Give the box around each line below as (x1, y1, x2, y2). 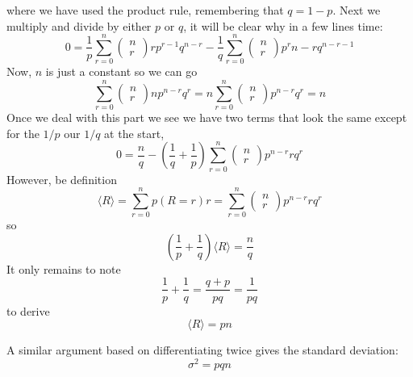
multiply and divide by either (6, 17, 152, 34)
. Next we (332, 2, 381, 18)
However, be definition (6, 170, 117, 187)
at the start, (104, 124, 165, 141)
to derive (6, 302, 50, 319)
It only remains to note (6, 260, 121, 277)
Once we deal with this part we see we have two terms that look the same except (6, 109, 407, 126)
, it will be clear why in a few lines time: (183, 17, 383, 34)
